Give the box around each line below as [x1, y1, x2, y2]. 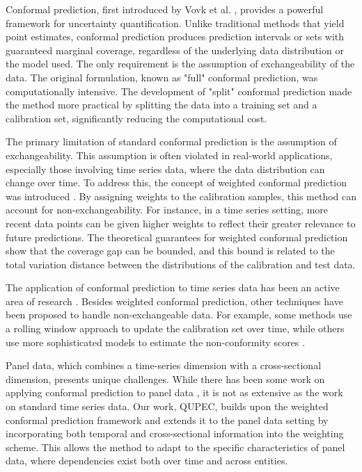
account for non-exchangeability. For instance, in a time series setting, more [6, 202, 329, 217]
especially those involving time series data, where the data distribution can [6, 161, 325, 176]
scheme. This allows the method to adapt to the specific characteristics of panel [6, 439, 345, 454]
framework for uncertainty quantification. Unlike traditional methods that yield [6, 15, 345, 30]
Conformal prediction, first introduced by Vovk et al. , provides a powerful [6, 2, 324, 16]
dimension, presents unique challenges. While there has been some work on [6, 371, 325, 386]
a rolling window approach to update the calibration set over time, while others [6, 321, 345, 336]
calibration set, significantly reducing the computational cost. [6, 111, 267, 125]
